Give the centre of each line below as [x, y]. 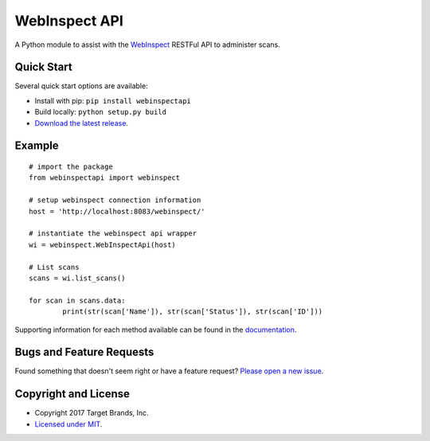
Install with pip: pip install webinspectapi [113, 100]
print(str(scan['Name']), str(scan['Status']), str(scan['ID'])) [193, 312]
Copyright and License [72, 394]
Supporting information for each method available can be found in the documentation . [156, 330]
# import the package [71, 167]
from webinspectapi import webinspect [105, 178]
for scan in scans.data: [77, 300]
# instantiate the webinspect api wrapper [113, 234]
